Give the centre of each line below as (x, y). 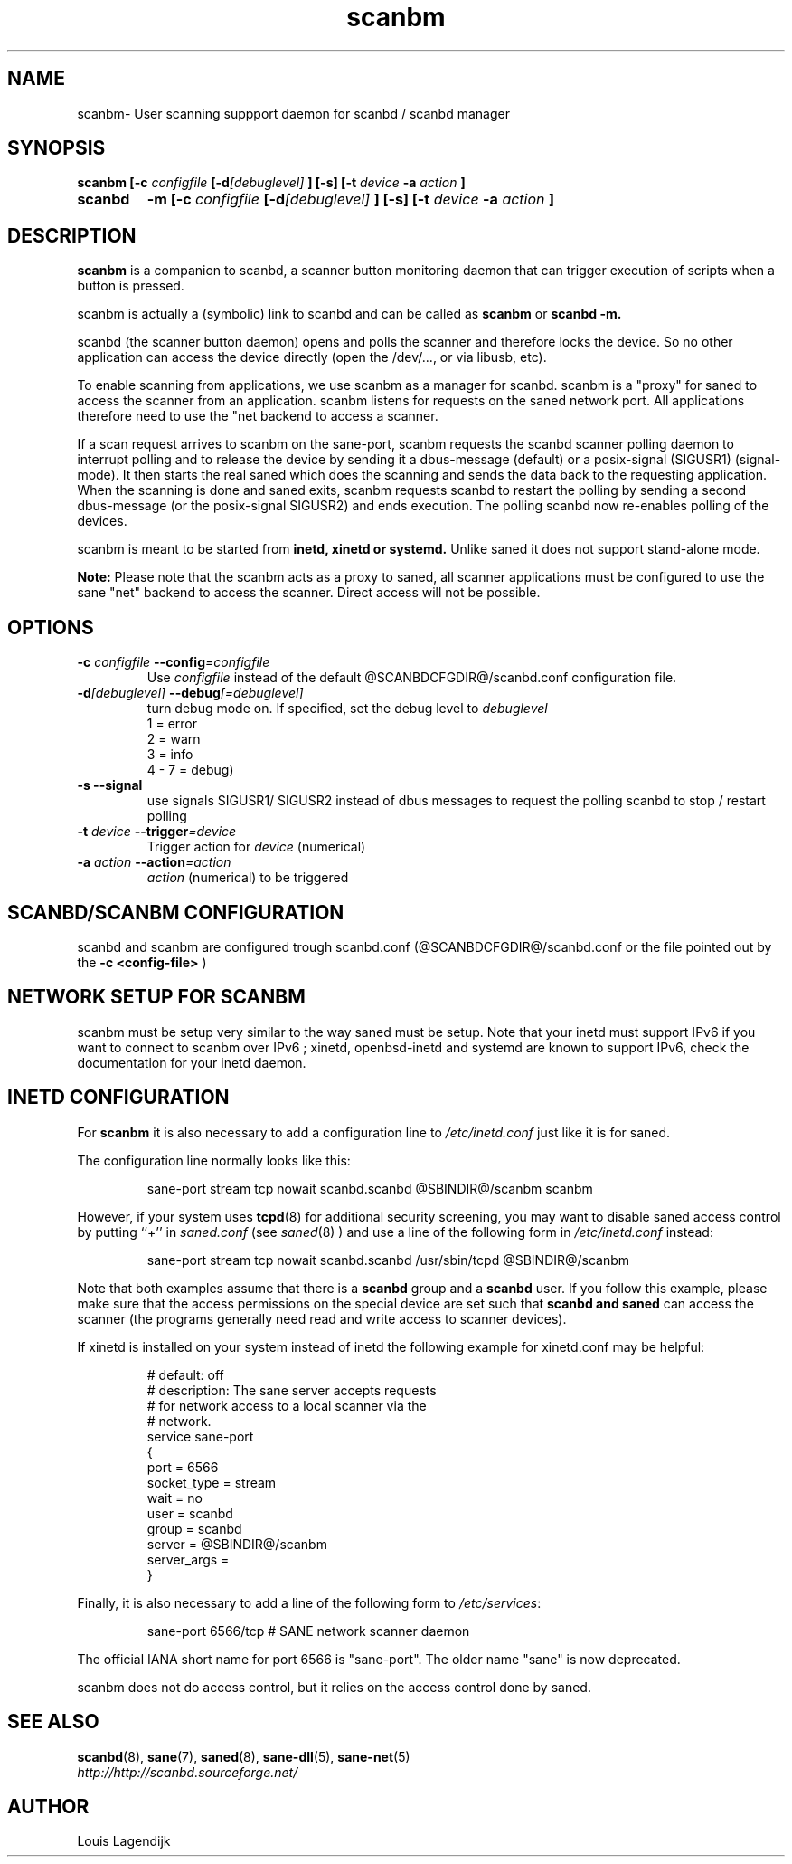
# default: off (185, 1374)
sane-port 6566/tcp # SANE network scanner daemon (308, 1631)
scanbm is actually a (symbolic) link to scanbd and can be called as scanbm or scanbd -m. (349, 314)
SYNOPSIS (57, 148)
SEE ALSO (53, 1722)
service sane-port (200, 1436)
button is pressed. (131, 286)
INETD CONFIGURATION (118, 1098)
